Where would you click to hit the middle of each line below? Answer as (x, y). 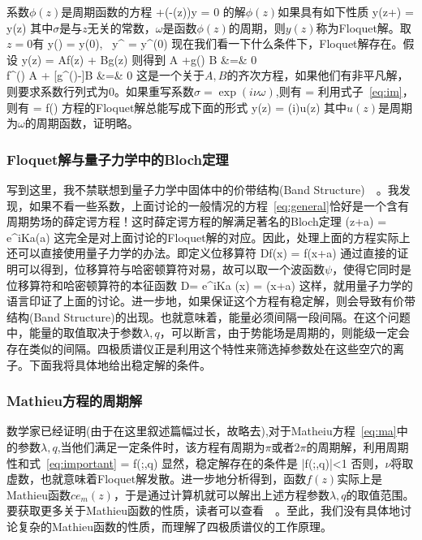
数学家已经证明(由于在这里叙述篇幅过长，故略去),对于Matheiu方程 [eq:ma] (202, 431)
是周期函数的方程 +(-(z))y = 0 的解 (153, 11)
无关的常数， (121, 27)
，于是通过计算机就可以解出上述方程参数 (221, 494)
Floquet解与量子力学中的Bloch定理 (118, 159)
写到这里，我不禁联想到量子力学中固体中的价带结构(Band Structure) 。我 (203, 189)
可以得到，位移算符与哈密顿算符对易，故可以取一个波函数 (171, 268)
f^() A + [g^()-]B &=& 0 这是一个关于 (106, 75)
